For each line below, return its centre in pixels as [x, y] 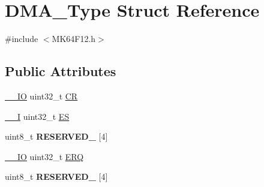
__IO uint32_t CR [41, 96]
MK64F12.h [74, 39]
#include [22, 39]
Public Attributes [61, 71]
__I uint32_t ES [37, 116]
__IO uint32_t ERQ [44, 156]
